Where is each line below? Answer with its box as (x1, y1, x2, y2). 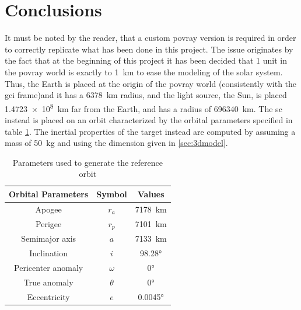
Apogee (35, 203, 62, 215)
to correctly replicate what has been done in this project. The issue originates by (5, 43, 293, 55)
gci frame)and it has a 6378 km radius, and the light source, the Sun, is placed (5, 89, 287, 101)
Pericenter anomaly (14, 261, 83, 273)
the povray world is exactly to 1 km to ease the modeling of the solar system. (5, 65, 283, 78)
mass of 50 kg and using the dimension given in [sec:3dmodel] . (5, 137, 228, 149)
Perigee (36, 218, 62, 230)
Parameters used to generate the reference (12, 156, 163, 168)
